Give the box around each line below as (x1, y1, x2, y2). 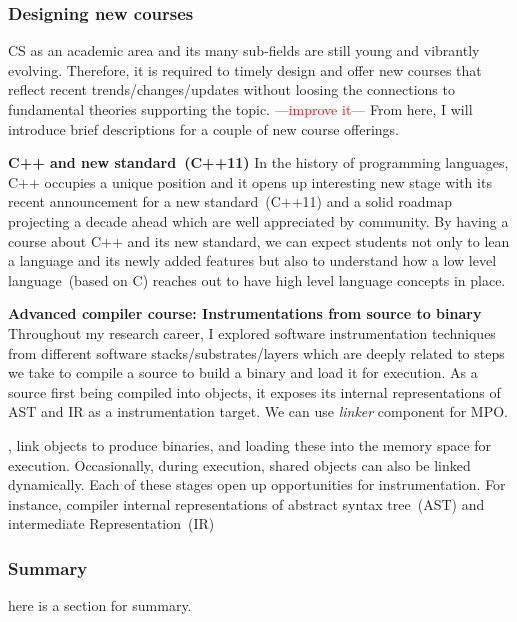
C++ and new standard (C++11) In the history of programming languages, (8, 152, 509, 173)
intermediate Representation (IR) (8, 513, 215, 534)
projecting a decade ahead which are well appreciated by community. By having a (8, 210, 509, 231)
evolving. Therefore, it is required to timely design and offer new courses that (8, 59, 482, 80)
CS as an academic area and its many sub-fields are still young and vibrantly (8, 40, 480, 61)
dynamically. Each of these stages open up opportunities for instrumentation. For (8, 474, 506, 495)
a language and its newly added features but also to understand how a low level (8, 250, 497, 271)
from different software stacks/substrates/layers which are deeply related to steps (8, 342, 505, 363)
